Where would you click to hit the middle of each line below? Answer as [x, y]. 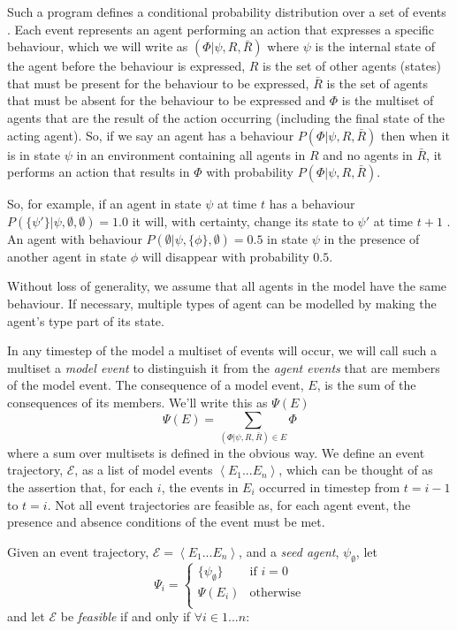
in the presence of [372, 238]
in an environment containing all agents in [191, 154]
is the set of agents [377, 83]
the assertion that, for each [80, 487]
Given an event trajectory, [78, 551]
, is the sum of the [366, 385]
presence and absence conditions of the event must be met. [166, 522]
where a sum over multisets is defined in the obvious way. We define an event [216, 452]
